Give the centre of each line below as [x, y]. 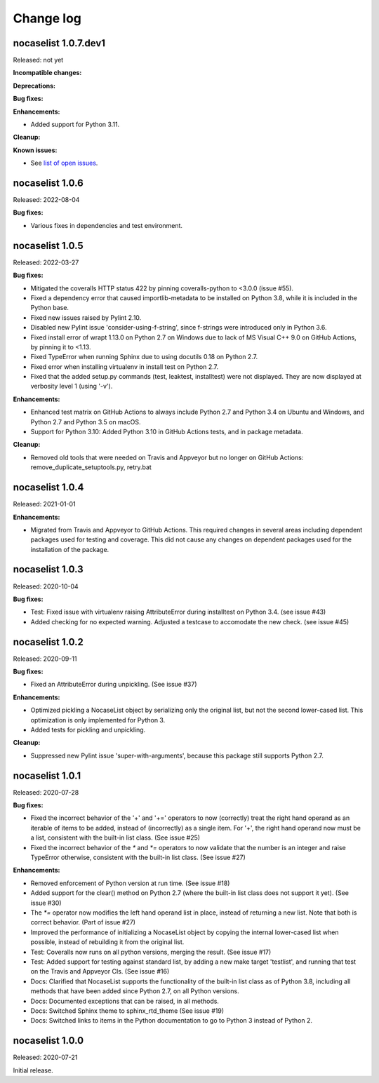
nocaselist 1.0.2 [48, 642]
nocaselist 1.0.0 [48, 1041]
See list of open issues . [64, 163]
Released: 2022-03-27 [46, 262]
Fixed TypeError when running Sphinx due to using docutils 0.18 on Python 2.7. [144, 357]
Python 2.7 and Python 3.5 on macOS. [86, 422]
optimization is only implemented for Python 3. [98, 720]
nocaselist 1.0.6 [48, 183]
